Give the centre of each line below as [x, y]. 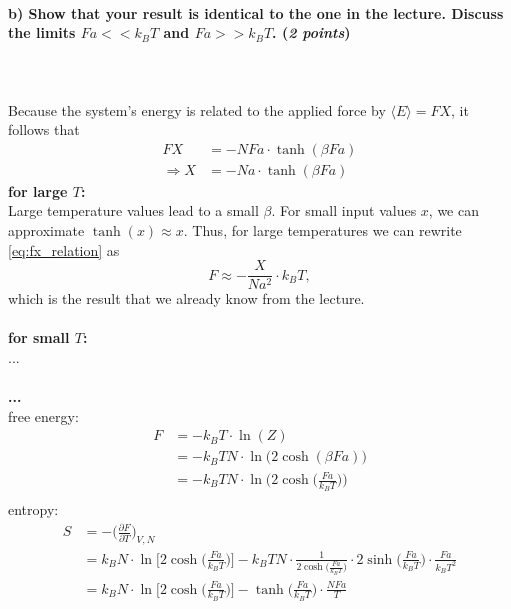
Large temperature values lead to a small [133, 210]
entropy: [33, 509]
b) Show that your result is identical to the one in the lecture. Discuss [256, 12]
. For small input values [344, 210]
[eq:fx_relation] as [64, 249]
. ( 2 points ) [311, 32]
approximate [46, 230]
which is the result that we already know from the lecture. [186, 298]
